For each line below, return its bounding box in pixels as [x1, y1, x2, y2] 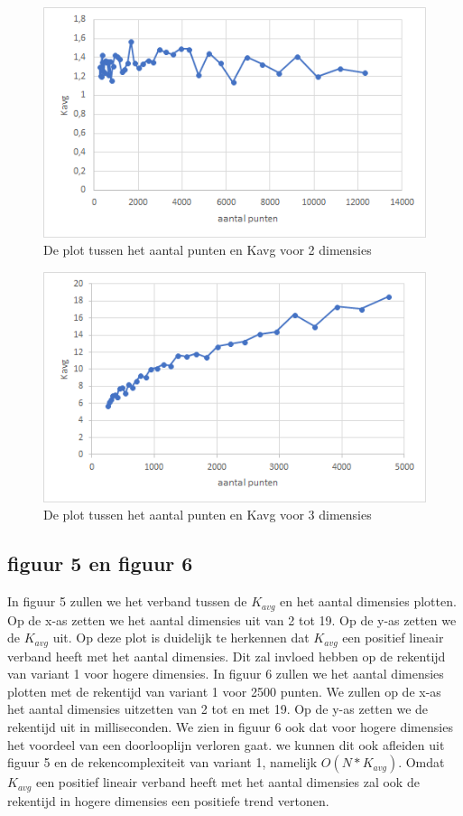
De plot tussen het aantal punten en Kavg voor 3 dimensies [43, 505, 372, 524]
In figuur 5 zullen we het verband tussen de [7, 592, 247, 611]
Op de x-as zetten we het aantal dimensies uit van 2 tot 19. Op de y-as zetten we [7, 610, 457, 629]
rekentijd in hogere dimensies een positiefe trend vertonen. [7, 791, 329, 810]
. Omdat [398, 753, 445, 772]
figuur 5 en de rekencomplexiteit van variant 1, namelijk [7, 753, 318, 772]
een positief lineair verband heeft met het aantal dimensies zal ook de [35, 773, 420, 792]
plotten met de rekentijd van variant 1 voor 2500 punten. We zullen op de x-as [7, 681, 441, 700]
